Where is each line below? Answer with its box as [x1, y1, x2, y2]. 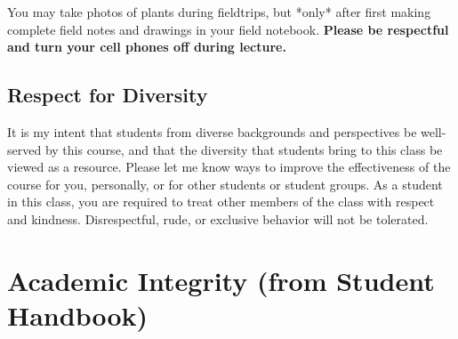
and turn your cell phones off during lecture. [7, 37, 286, 56]
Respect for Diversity [7, 81, 208, 109]
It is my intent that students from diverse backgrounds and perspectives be [7, 122, 417, 141]
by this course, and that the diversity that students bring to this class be [44, 140, 443, 158]
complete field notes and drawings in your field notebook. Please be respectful [7, 20, 449, 38]
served [7, 140, 42, 158]
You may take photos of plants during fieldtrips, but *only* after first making [7, 3, 431, 20]
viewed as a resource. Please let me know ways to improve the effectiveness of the [7, 157, 451, 176]
